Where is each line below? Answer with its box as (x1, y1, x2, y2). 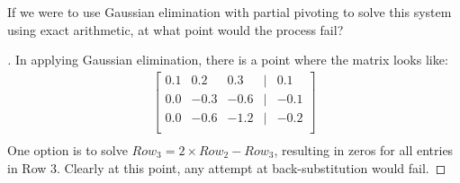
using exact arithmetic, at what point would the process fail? (7, 20, 344, 39)
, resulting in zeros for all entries (274, 140, 454, 159)
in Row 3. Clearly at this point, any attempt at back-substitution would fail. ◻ (7, 158, 446, 177)
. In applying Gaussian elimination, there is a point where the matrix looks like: (7, 50, 448, 69)
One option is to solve (7, 140, 128, 159)
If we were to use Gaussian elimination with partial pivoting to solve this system (7, 3, 452, 21)
